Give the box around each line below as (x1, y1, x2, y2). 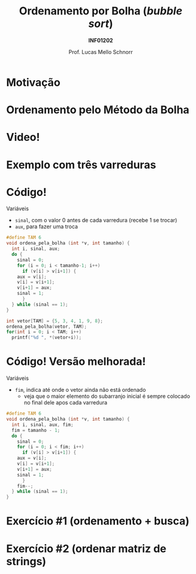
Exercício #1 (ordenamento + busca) (6, 514, 190, 528)
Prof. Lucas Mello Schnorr (68, 48, 133, 55)
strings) (6, 554, 47, 568)
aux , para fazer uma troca (14, 223, 78, 230)
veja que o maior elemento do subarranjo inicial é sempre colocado (23, 392, 191, 400)
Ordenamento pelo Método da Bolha (6, 103, 190, 117)
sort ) (88, 17, 113, 31)
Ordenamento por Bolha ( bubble (19, 4, 183, 18)
